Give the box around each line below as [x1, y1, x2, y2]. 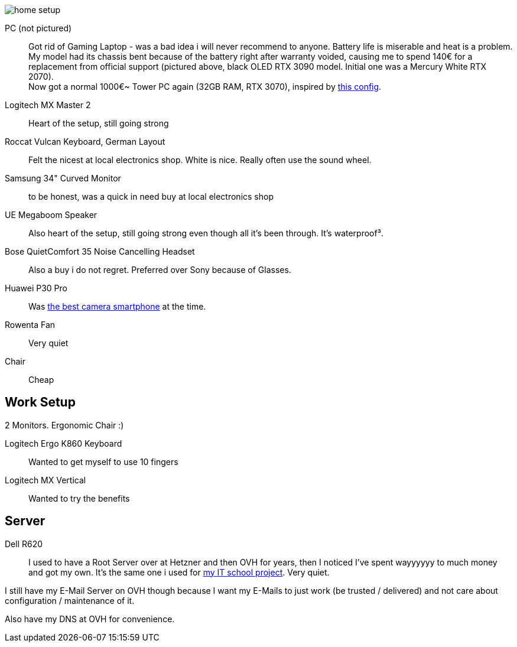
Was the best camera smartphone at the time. [28, 301, 206, 311]
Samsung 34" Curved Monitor [5, 173, 121, 183]
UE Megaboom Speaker [5, 210, 97, 220]
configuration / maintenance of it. [5, 595, 135, 606]
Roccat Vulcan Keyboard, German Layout [5, 136, 165, 147]
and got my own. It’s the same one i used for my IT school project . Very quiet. [28, 567, 330, 577]
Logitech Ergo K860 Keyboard [5, 438, 122, 448]
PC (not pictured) [5, 23, 72, 33]
